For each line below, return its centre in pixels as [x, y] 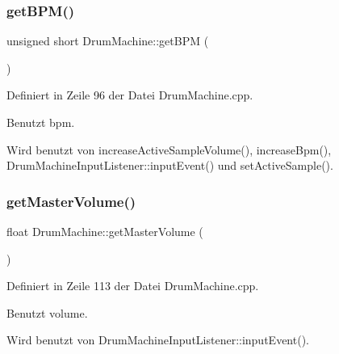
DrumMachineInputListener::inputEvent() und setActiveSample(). [170, 165]
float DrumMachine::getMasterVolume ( [105, 231]
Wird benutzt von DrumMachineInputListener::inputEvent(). [158, 340]
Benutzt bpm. [41, 122]
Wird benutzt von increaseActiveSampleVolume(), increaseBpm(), [169, 149]
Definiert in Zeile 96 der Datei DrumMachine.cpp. [130, 95]
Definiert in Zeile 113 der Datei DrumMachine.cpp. [133, 286]
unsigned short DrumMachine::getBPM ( [108, 41]
